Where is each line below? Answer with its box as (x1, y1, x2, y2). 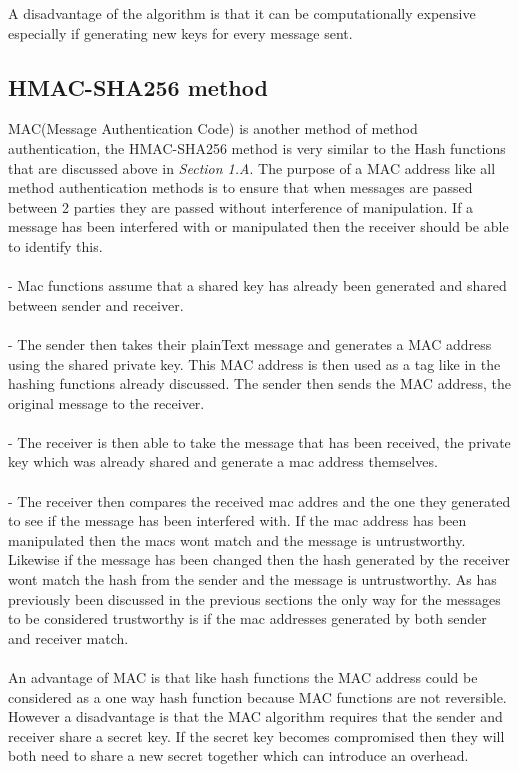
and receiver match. (8, 627, 129, 648)
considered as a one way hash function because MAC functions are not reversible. (8, 686, 507, 707)
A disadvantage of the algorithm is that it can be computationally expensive (8, 3, 476, 23)
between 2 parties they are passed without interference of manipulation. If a (8, 196, 474, 217)
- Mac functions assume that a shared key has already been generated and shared (8, 275, 507, 296)
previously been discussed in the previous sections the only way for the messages (8, 588, 501, 609)
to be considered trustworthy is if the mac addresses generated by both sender (8, 608, 487, 629)
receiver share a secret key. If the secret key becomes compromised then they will (8, 725, 505, 746)
